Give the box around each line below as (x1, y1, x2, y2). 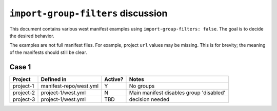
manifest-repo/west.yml (41, 82, 99, 89)
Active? (104, 75, 124, 82)
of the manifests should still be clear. (9, 49, 87, 55)
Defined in (41, 75, 67, 82)
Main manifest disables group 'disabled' (129, 89, 226, 96)
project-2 (12, 89, 35, 96)
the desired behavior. (9, 33, 54, 39)
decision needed (129, 96, 170, 103)
